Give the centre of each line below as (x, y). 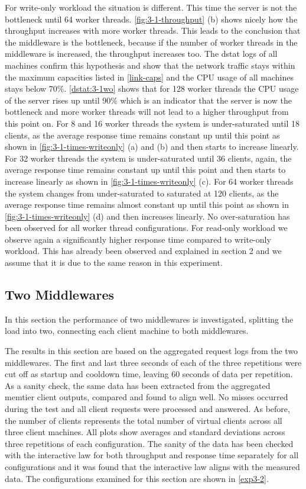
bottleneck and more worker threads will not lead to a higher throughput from (147, 112)
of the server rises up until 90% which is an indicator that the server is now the (148, 100)
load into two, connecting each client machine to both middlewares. (127, 331)
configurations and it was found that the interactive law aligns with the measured (152, 466)
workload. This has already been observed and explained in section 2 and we (143, 251)
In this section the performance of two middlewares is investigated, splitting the (149, 319)
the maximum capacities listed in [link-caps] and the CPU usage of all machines (149, 77)
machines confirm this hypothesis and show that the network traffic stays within (150, 65)
